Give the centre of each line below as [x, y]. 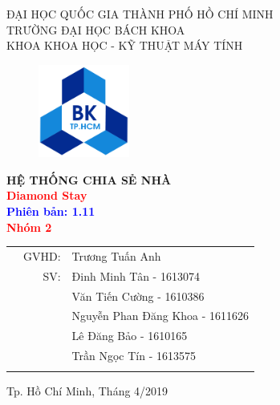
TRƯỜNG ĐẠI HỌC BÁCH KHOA [96, 29]
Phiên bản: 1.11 [51, 211]
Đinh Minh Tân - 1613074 [136, 275]
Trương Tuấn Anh [116, 255]
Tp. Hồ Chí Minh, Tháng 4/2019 [87, 390]
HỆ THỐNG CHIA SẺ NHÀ [89, 179]
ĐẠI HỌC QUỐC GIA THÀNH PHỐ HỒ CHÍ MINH [140, 14]
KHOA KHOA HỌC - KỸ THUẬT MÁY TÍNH [125, 45]
